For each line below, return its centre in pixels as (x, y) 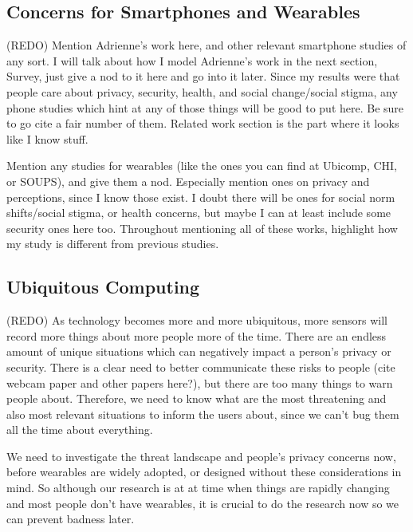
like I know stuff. (47, 138)
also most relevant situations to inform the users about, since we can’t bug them (203, 414)
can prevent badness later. (71, 519)
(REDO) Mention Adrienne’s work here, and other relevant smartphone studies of (206, 45)
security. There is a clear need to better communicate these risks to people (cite (201, 366)
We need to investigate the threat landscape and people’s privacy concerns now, (201, 456)
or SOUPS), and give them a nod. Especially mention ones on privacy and (188, 181)
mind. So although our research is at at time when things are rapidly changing (198, 488)
